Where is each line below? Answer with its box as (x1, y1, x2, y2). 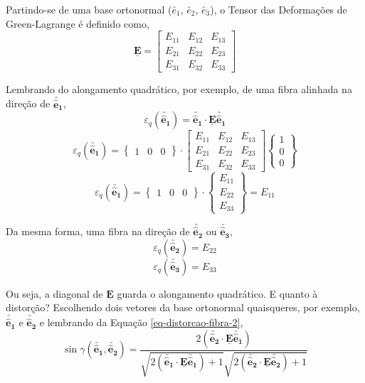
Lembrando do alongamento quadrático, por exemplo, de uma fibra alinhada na (6, 81, 352, 96)
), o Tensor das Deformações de (210, 2, 347, 16)
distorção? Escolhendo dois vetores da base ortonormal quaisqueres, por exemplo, (6, 300, 360, 315)
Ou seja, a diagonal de (6, 286, 103, 301)
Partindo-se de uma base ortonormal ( (6, 2, 172, 16)
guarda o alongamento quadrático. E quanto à (117, 286, 318, 301)
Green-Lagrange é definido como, (6, 16, 149, 31)
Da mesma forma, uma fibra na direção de (6, 224, 190, 239)
